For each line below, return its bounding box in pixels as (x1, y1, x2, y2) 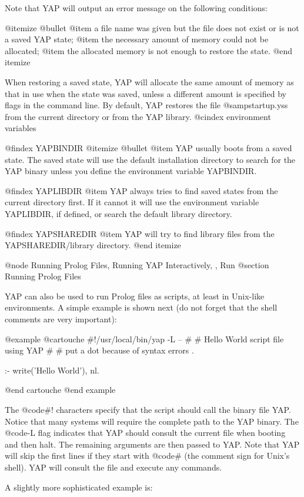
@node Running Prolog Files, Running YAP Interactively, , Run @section (5, 258, 269, 271)
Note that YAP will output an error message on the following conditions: (5, 2, 268, 14)
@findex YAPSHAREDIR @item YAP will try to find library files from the (5, 227, 275, 239)
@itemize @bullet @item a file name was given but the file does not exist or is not (5, 21, 299, 34)
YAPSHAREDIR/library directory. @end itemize (5, 239, 181, 251)
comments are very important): (5, 313, 117, 325)
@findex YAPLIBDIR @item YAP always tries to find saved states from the (5, 184, 278, 196)
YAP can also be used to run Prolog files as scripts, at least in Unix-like (5, 289, 265, 302)
